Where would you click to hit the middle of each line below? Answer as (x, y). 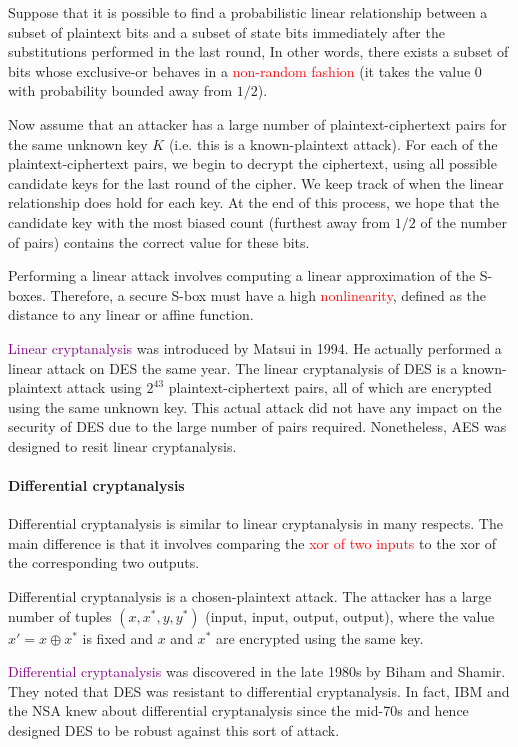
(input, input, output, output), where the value (350, 615)
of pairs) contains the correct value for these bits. (159, 241)
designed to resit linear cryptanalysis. (122, 445)
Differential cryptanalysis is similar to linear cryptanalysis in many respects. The (255, 523)
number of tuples (60, 615)
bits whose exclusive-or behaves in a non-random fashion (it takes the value (239, 70)
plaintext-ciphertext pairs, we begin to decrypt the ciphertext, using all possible (252, 163)
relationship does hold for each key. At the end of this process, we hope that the (253, 202)
